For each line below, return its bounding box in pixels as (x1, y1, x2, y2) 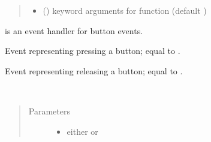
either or (67, 125, 98, 137)
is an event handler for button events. (5, 24, 143, 37)
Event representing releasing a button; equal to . (5, 64, 183, 77)
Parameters (28, 104, 70, 117)
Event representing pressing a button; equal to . (5, 44, 180, 57)
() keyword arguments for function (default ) (43, 4, 207, 16)
